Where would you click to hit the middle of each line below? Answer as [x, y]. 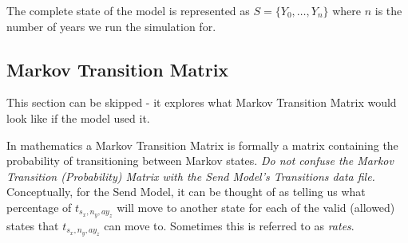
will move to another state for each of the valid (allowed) [256, 207]
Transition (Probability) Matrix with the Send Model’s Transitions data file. [191, 176]
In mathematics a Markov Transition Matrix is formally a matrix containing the [202, 145]
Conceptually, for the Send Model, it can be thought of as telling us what [186, 192]
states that [33, 225]
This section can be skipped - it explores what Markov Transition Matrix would [202, 102]
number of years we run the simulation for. [111, 26]
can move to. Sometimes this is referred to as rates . [229, 225]
